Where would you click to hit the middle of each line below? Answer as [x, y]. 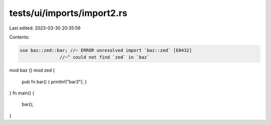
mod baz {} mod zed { [32, 70]
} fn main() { [22, 93]
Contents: [19, 37]
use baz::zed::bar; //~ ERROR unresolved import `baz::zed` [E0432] [106, 50]
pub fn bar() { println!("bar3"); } [54, 81]
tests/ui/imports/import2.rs [68, 13]
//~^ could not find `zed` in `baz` [105, 57]
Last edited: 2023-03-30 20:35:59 [45, 28]
